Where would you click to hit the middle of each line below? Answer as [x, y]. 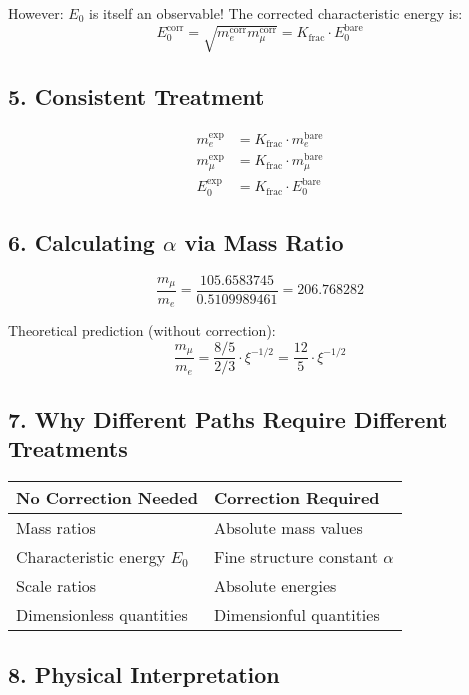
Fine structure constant [296, 556]
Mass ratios [56, 527]
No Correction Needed [107, 497]
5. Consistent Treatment [136, 95]
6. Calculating [81, 242]
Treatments [68, 447]
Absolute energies [275, 585]
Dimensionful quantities [296, 614]
